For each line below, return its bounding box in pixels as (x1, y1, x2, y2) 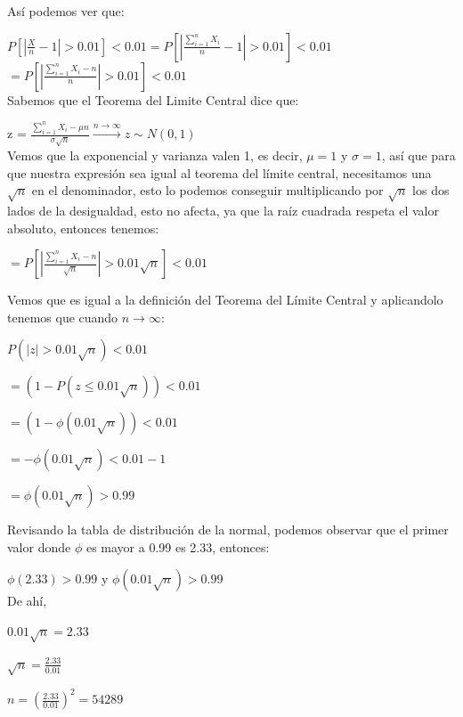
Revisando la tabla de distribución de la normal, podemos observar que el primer (7, 520, 449, 539)
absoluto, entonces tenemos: (7, 218, 159, 237)
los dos (412, 181, 450, 200)
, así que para (381, 145, 456, 164)
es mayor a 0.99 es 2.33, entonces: (85, 537, 270, 556)
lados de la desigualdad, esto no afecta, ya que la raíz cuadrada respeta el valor (7, 200, 439, 219)
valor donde (7, 537, 71, 556)
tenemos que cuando (7, 307, 118, 326)
